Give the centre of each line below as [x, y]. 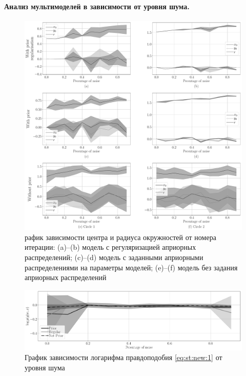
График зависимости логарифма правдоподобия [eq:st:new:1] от [124, 357]
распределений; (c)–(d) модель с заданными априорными [114, 257]
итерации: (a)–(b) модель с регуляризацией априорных [110, 247]
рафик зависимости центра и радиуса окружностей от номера [120, 237]
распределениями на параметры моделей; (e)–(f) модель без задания [131, 267]
